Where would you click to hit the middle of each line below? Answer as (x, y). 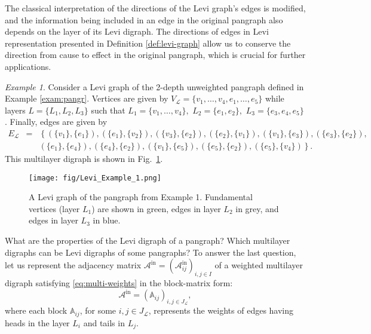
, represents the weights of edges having (221, 310)
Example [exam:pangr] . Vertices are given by (87, 98)
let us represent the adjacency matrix (73, 265)
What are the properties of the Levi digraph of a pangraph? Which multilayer (148, 240)
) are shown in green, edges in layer (156, 208)
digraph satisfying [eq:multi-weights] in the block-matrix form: (119, 283)
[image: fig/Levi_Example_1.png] (95, 178)
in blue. (107, 220)
